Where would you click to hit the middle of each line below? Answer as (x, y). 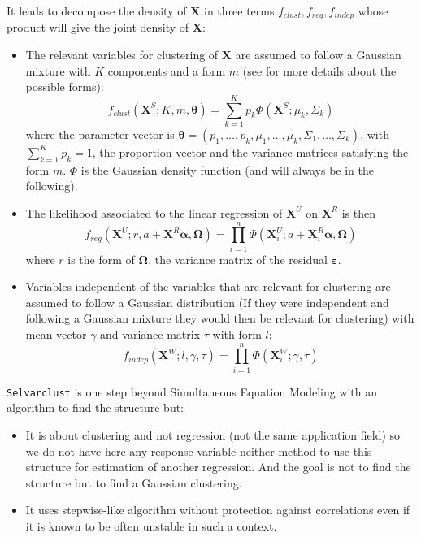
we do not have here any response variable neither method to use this (199, 450)
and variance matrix (150, 334)
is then (359, 212)
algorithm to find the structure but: (95, 407)
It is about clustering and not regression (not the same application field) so (213, 435)
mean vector (56, 334)
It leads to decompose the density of (97, 11)
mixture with (58, 70)
